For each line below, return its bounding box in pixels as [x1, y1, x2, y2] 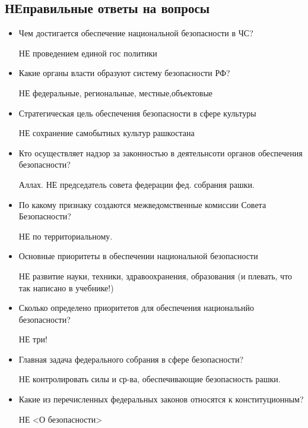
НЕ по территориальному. [18, 229, 113, 242]
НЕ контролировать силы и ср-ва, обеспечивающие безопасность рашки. [18, 373, 281, 385]
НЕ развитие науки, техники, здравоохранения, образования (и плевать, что [18, 269, 293, 282]
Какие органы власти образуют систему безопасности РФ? [18, 67, 230, 79]
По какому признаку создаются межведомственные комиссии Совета [18, 198, 266, 210]
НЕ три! [18, 333, 47, 345]
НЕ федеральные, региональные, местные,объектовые [18, 86, 213, 99]
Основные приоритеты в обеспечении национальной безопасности [18, 250, 258, 262]
